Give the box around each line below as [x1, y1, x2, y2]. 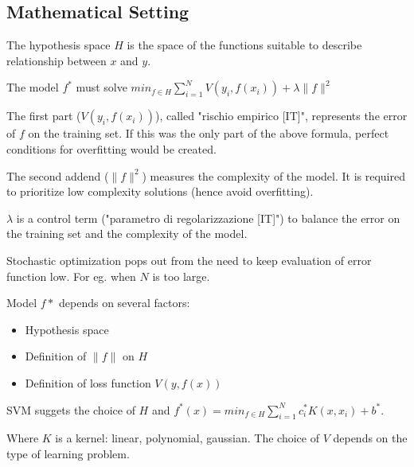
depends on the [333, 430, 408, 446]
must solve [76, 79, 127, 95]
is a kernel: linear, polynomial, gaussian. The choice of [55, 430, 319, 446]
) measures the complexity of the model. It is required [142, 167, 405, 184]
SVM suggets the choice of [6, 401, 135, 418]
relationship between [6, 52, 107, 68]
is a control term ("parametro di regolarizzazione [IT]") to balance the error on [16, 209, 400, 226]
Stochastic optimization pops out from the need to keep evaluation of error [6, 251, 372, 268]
